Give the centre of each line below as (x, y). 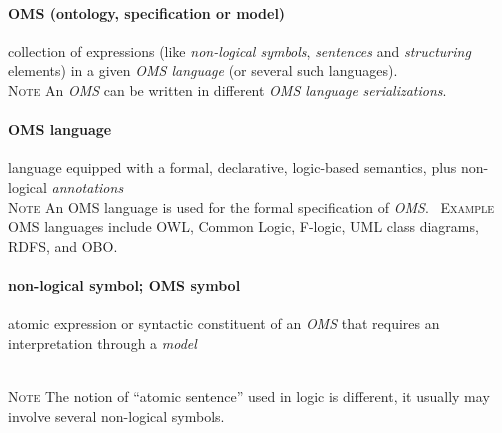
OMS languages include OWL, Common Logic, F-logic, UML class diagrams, (243, 226)
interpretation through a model (102, 342)
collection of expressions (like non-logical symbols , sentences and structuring (239, 50)
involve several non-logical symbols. (116, 415)
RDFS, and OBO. (63, 245)
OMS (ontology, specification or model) (147, 12)
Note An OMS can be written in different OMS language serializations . (227, 89)
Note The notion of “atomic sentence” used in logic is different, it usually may (249, 395)
